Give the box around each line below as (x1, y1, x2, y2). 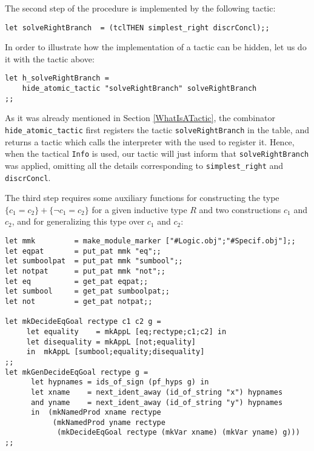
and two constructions (199, 203, 281, 216)
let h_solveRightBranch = (5, 74, 109, 83)
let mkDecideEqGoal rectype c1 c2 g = (5, 317, 161, 326)
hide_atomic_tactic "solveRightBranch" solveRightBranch (22, 84, 257, 93)
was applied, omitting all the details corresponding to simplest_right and (5, 159, 284, 171)
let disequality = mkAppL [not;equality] (26, 337, 196, 346)
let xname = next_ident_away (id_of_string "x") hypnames (30, 387, 283, 397)
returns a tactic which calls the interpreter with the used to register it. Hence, (5, 135, 295, 148)
